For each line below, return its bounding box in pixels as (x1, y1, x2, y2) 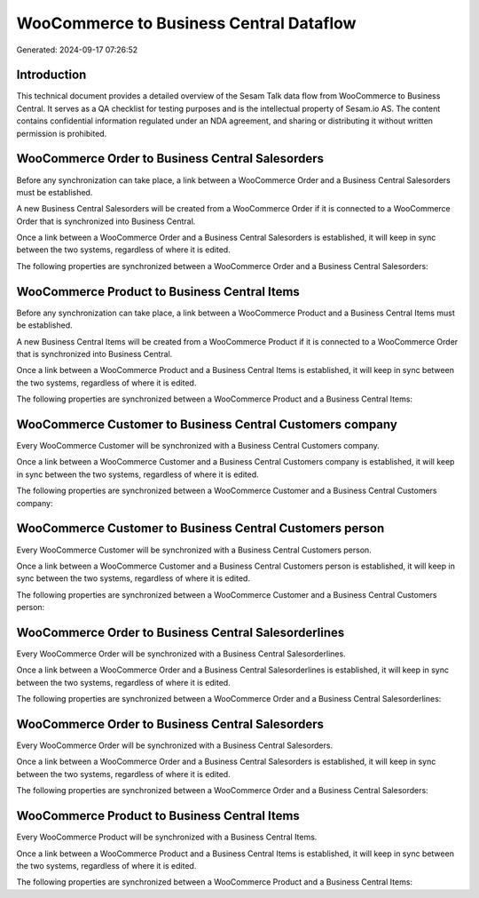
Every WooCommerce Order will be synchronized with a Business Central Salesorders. (16, 740, 333, 751)
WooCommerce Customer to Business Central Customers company (16, 417, 398, 432)
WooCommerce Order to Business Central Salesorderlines (16, 624, 345, 640)
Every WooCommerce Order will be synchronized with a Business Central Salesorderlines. (16, 648, 346, 659)
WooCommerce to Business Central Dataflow (16, 13, 357, 33)
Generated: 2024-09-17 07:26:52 (16, 44, 138, 55)
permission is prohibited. (16, 128, 107, 139)
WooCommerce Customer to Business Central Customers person (16, 521, 385, 536)
